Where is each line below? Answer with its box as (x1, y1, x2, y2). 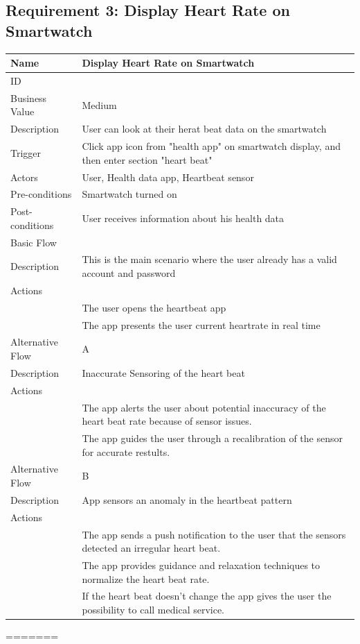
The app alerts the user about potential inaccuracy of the (82, 400, 326, 414)
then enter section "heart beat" (82, 152, 213, 167)
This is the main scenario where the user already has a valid (82, 252, 337, 266)
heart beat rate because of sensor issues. (82, 414, 252, 428)
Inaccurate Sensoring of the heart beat (82, 365, 245, 380)
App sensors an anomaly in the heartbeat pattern (82, 492, 292, 507)
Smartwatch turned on (82, 187, 177, 201)
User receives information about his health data (82, 210, 285, 225)
